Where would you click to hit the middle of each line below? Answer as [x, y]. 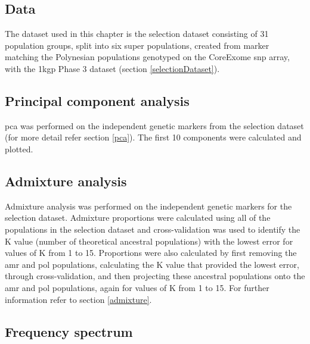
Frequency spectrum [69, 331]
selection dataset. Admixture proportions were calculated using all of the [138, 218]
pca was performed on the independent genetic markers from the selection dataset [154, 125]
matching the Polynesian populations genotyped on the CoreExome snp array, [147, 57]
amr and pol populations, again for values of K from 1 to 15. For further [137, 287]
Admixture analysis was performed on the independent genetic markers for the [148, 206]
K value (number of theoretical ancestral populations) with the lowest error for [149, 241]
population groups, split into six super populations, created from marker [137, 45]
